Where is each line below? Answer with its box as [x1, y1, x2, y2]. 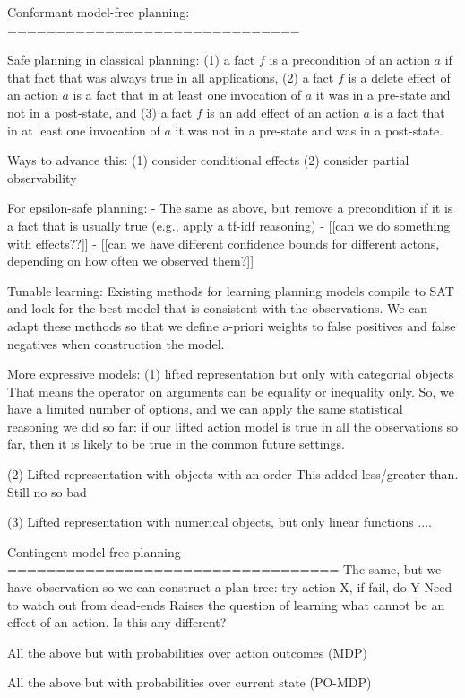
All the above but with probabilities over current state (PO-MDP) [7, 673, 372, 692]
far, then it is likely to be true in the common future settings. [7, 434, 345, 453]
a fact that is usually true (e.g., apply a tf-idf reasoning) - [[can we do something [7, 215, 451, 234]
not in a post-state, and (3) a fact [7, 102, 193, 121]
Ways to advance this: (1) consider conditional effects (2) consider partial [7, 151, 409, 170]
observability [7, 168, 77, 187]
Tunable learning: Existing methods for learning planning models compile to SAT [7, 281, 454, 300]
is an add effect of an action [206, 102, 359, 121]
